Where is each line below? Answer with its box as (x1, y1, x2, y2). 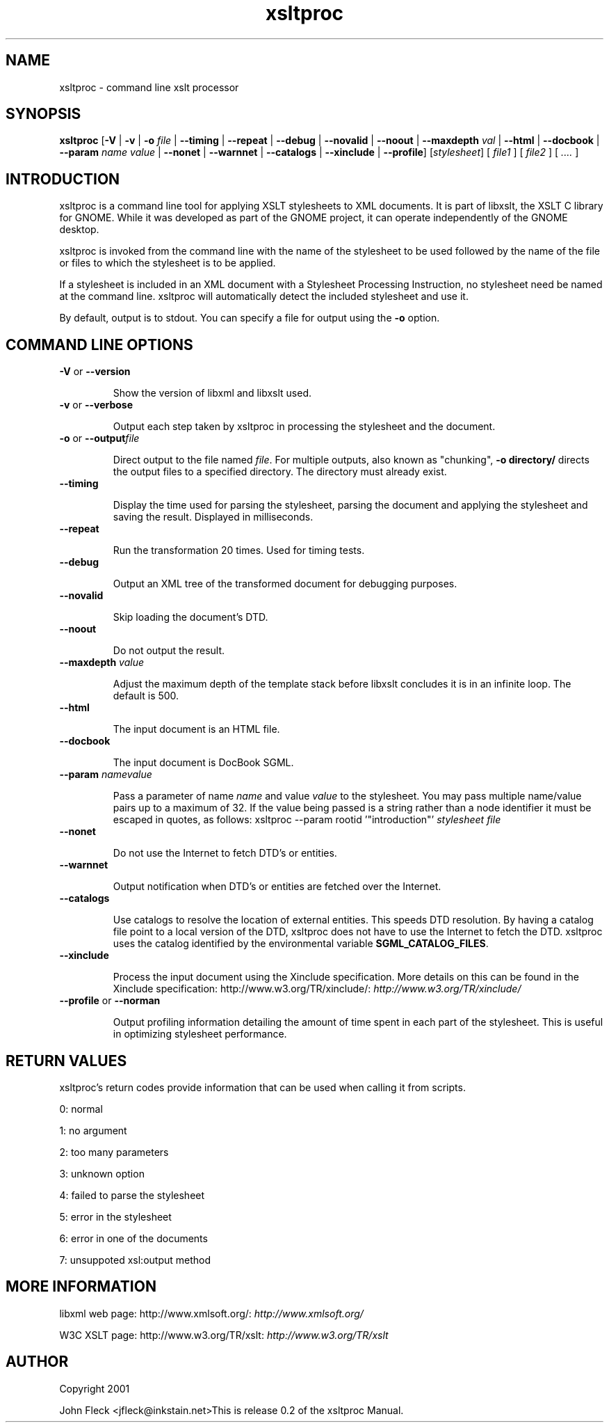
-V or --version (59, 365, 131, 378)
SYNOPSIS (6, 105, 81, 123)
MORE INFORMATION (6, 1278, 156, 1296)
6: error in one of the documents (59, 1232, 208, 1244)
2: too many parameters (59, 1145, 169, 1158)
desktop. (59, 223, 99, 236)
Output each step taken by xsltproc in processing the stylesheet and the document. (113, 420, 496, 433)
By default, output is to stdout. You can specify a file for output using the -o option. (59, 312, 440, 324)
